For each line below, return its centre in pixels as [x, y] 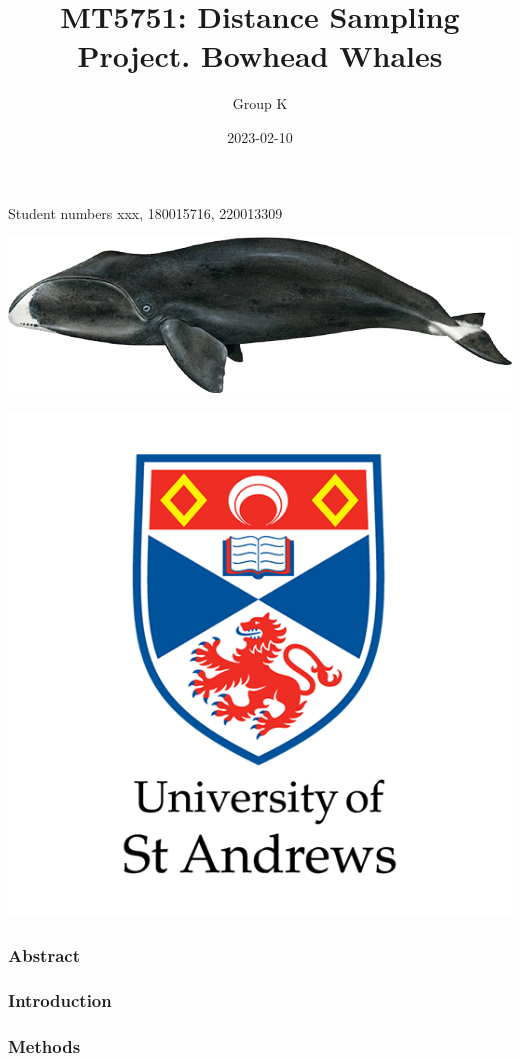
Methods [44, 1046]
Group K [260, 103]
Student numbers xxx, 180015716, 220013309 [145, 212]
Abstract [44, 954]
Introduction [60, 1000]
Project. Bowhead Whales [260, 55]
